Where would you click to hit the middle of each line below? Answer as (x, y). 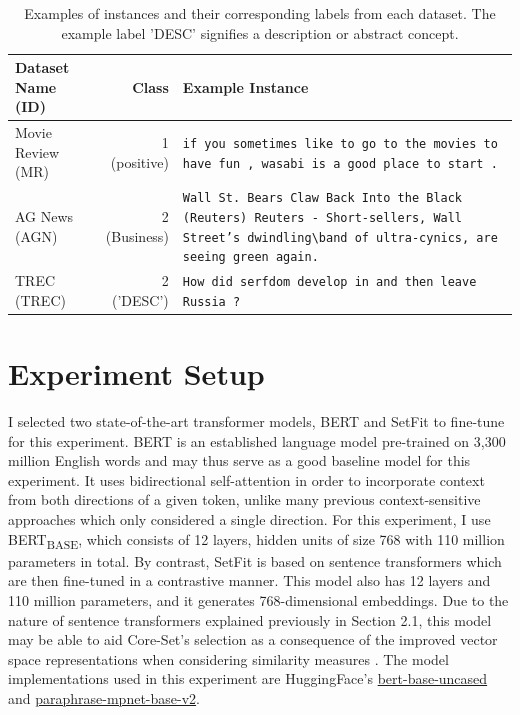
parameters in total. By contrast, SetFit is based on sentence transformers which (255, 560)
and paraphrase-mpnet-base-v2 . (104, 697)
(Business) (137, 235)
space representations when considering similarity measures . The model (228, 658)
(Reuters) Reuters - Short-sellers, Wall (322, 217)
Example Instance (245, 86)
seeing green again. (250, 257)
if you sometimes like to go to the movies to (340, 143)
